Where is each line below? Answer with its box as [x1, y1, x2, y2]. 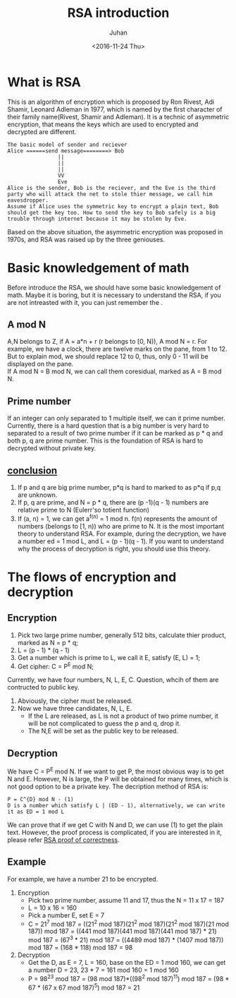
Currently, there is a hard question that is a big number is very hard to [7, 421, 209, 430]
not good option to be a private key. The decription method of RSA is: [7, 782, 209, 790]
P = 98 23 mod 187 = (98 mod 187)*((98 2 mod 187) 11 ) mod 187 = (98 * [27, 973, 230, 982]
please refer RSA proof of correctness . [7, 835, 120, 844]
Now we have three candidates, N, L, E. [17, 704, 132, 713]
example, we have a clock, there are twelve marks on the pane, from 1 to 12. [7, 344, 228, 354]
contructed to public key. [7, 683, 80, 692]
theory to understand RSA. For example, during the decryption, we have [17, 529, 227, 538]
